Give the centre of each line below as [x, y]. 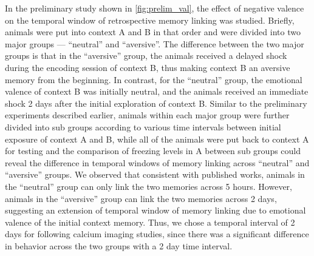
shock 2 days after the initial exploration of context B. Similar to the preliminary [156, 103]
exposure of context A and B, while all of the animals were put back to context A [157, 139]
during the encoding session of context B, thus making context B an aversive [148, 67]
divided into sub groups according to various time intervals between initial [143, 126]
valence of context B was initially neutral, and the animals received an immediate [157, 91]
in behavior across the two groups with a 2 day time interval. [119, 245]
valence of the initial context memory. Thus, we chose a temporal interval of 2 [150, 222]
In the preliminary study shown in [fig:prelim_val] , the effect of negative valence [155, 8]
